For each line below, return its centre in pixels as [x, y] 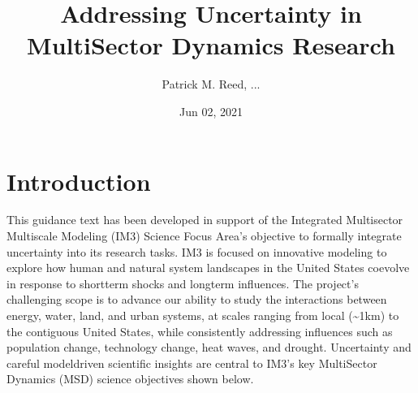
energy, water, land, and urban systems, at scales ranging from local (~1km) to [203, 315]
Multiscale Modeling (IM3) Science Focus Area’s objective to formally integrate [204, 236]
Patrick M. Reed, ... [211, 84]
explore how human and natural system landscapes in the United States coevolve [208, 268]
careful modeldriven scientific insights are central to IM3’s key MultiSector [192, 363]
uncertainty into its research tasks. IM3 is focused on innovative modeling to [197, 251]
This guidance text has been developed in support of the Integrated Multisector [205, 220]
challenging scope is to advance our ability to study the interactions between [197, 299]
